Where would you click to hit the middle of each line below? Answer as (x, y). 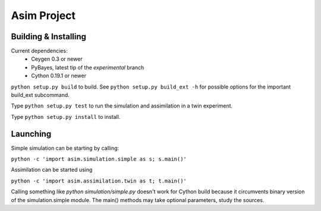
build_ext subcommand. (40, 95)
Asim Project (43, 15)
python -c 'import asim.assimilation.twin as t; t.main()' (99, 181)
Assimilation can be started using (52, 170)
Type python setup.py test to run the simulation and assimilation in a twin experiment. (122, 106)
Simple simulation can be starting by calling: (65, 148)
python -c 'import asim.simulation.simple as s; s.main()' (99, 159)
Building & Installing (48, 37)
